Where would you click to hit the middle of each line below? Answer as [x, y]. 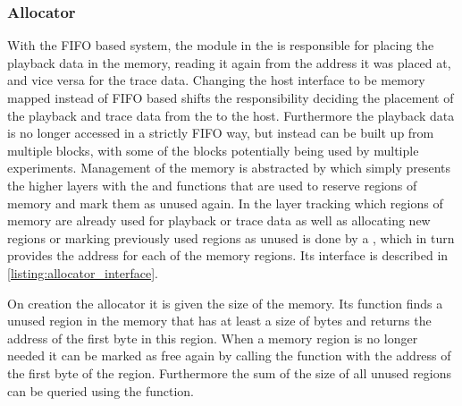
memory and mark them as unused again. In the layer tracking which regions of [225, 203]
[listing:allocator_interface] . [83, 272]
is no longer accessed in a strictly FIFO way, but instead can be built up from [221, 133]
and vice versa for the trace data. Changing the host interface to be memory [216, 80]
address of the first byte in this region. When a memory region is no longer [213, 338]
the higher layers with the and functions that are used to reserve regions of [212, 185]
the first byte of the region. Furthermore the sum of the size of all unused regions [230, 372]
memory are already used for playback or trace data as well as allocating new [219, 220]
